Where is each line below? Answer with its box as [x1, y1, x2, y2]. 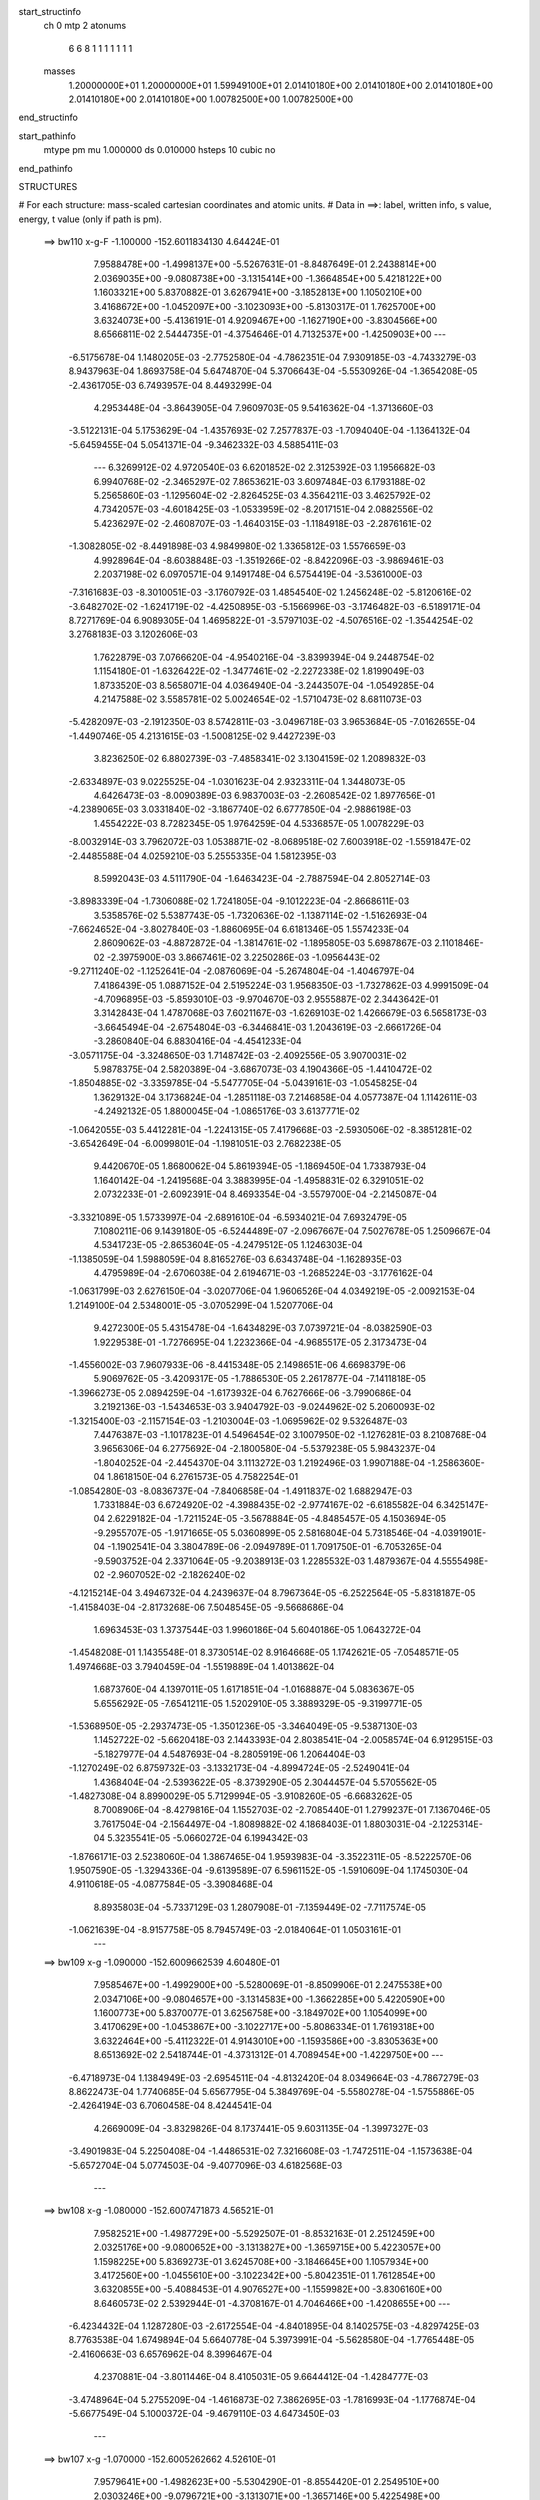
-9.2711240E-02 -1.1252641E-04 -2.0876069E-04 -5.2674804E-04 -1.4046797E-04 [68, 965, 415, 977]
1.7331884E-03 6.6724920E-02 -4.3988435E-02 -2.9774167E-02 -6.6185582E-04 [93, 1498, 434, 1510]
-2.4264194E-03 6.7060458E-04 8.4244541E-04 [68, 2100, 273, 2112]
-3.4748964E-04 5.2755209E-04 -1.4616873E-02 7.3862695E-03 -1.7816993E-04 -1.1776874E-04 [68, 2393, 477, 2405]
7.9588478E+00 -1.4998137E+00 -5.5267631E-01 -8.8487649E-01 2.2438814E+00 [93, 258, 437, 270]
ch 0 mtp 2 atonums [43, 20, 127, 32]
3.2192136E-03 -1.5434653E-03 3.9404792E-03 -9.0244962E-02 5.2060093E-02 [93, 1401, 436, 1413]
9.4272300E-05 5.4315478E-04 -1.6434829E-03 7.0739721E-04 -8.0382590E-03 [93, 1322, 433, 1334]
